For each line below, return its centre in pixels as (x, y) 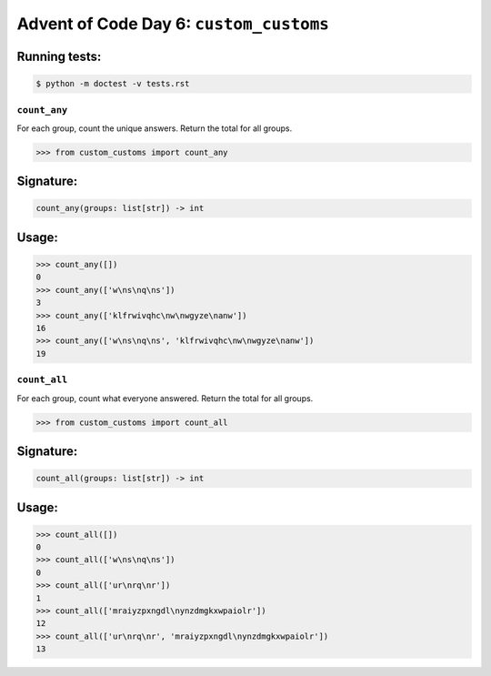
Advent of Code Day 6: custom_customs (173, 24)
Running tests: (59, 56)
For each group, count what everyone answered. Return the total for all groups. (165, 398)
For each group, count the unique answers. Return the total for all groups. (155, 128)
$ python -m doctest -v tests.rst (113, 84)
